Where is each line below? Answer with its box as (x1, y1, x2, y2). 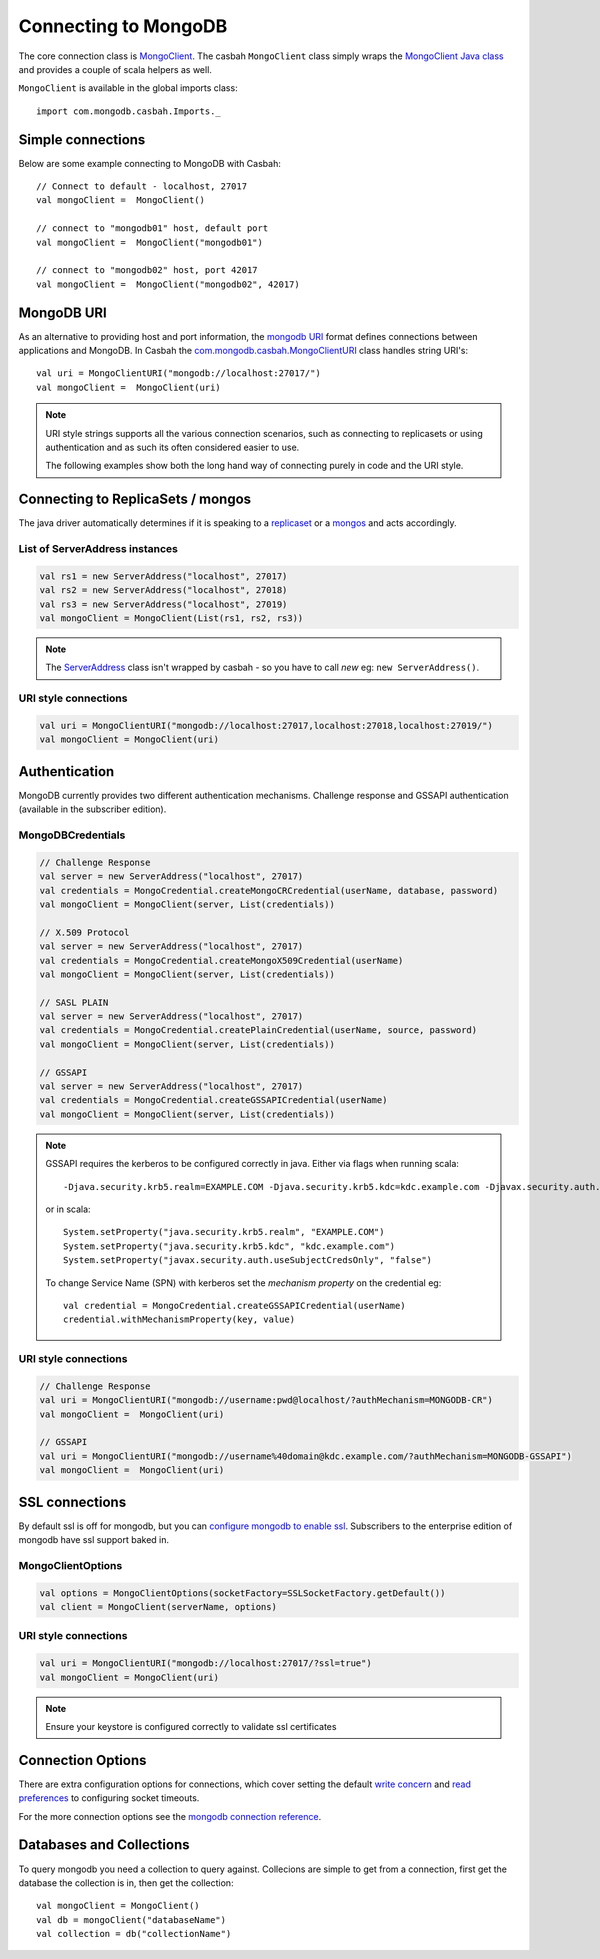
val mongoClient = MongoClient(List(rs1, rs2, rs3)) (39, 613, 304, 624)
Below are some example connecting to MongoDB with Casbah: (18, 157, 282, 169)
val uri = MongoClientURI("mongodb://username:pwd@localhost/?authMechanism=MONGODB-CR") (39, 1395, 494, 1406)
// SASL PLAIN (39, 996, 109, 1008)
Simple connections (18, 131, 146, 148)
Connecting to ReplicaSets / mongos (18, 491, 252, 508)
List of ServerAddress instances (18, 542, 179, 556)
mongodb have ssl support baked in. (18, 1534, 170, 1546)
